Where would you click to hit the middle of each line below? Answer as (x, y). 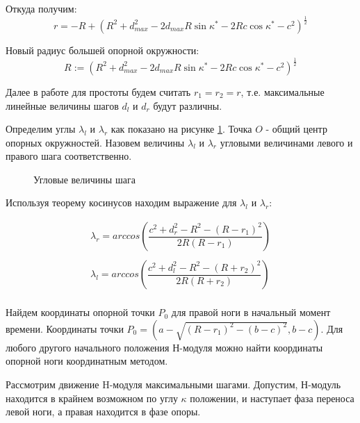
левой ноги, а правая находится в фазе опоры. (103, 412)
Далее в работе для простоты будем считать (98, 91)
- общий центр (296, 129)
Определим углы (41, 129)
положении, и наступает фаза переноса (272, 398)
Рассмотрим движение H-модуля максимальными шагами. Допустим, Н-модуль (173, 384)
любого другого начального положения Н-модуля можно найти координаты (164, 347)
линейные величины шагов (62, 105)
